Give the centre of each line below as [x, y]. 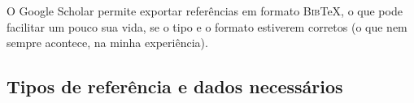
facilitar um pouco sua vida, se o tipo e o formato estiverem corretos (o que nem [207, 26]
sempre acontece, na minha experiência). [107, 43]
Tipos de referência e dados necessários [175, 86]
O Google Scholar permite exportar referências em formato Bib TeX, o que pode [205, 11]
